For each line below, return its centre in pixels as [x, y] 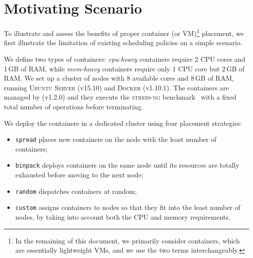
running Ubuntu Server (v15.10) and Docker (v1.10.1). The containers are [117, 87]
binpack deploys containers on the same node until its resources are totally [127, 165]
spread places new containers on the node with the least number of [116, 139]
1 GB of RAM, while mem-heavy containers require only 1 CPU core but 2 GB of [124, 68]
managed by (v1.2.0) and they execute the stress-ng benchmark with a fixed [120, 97]
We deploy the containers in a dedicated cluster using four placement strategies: [123, 123]
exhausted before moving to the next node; [79, 175]
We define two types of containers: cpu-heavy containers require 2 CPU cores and [125, 59]
